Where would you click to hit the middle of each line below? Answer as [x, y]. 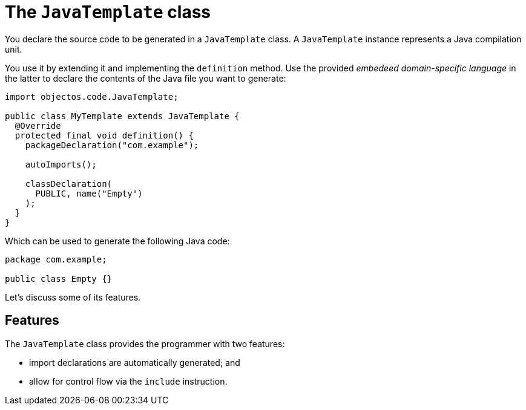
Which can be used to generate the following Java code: [117, 241]
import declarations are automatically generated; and [135, 362]
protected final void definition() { [104, 135]
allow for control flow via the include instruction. [128, 381]
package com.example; [56, 259]
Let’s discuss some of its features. [73, 297]
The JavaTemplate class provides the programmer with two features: [145, 343]
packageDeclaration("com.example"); [112, 145]
